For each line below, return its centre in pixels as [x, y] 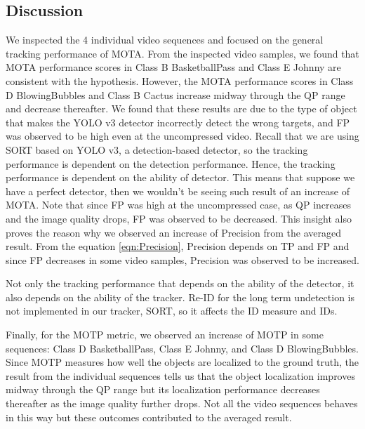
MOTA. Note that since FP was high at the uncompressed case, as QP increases [178, 205]
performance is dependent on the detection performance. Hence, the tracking [171, 163]
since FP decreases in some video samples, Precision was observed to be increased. [182, 259]
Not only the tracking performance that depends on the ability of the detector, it [180, 283]
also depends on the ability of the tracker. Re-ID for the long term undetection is [180, 297]
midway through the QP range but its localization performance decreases [163, 389]
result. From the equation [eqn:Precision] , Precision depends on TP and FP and [178, 246]
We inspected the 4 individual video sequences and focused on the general [165, 40]
